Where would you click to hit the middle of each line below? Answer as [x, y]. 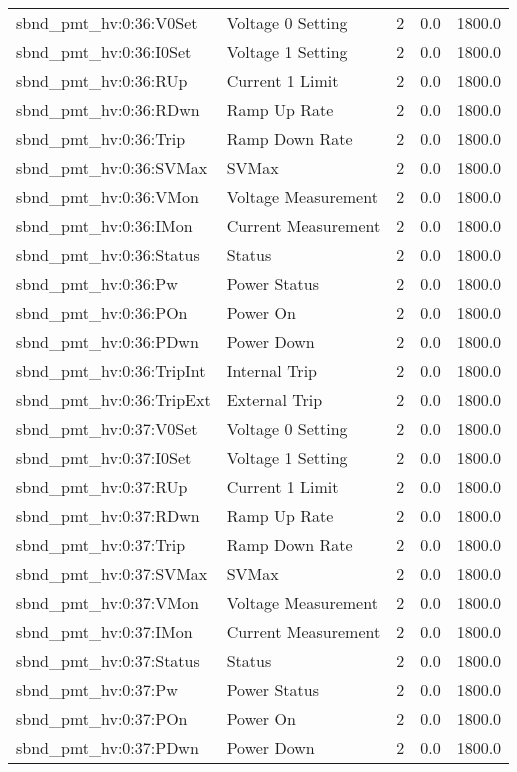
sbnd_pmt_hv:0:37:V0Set [107, 428]
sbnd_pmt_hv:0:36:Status [108, 254]
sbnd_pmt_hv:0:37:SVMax [112, 573]
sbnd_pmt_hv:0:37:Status [108, 660]
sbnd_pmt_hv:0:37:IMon [104, 631]
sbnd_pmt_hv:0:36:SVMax [112, 167]
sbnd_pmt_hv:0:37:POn [102, 718]
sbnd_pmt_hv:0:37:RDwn [108, 515]
